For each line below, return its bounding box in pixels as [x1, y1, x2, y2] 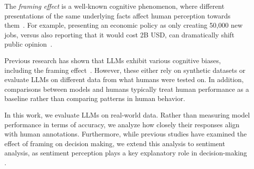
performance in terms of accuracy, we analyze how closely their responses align [4, 119, 240, 129]
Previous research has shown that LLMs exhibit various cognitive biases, [4, 55, 221, 65]
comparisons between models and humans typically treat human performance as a [4, 84, 249, 94]
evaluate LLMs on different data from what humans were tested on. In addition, [4, 74, 244, 84]
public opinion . [4, 39, 53, 49]
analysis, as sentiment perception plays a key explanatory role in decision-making [4, 148, 247, 158]
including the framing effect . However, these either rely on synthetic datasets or [4, 65, 246, 75]
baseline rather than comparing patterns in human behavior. [4, 93, 185, 103]
